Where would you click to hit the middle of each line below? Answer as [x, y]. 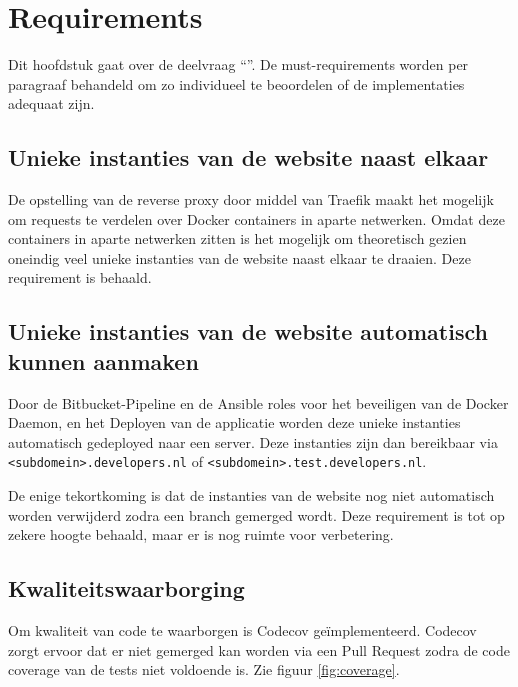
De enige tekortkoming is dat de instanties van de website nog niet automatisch [251, 495]
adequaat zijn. [51, 103]
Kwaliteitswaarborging [126, 588]
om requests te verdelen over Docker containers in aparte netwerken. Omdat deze [256, 218]
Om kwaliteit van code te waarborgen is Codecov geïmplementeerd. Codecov [242, 630]
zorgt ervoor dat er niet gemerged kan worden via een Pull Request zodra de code [259, 649]
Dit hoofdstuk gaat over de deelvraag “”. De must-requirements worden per [238, 64]
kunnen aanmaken [103, 360]
